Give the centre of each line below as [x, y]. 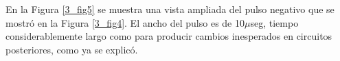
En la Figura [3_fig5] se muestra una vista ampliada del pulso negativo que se [170, 9]
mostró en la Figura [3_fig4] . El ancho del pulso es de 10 [125, 22]
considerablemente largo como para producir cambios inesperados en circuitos [169, 36]
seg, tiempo [274, 22]
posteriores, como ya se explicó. [72, 49]
